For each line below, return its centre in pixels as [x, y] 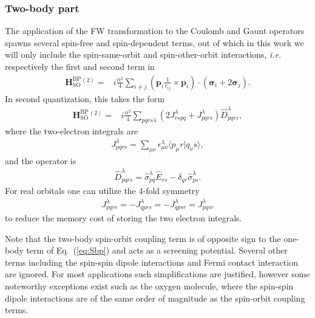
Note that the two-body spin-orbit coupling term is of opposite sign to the [143, 238]
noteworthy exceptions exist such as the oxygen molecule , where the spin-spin [149, 286]
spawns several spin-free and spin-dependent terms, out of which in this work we [154, 42]
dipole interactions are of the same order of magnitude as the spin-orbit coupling [155, 298]
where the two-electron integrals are [72, 130]
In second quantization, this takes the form [85, 98]
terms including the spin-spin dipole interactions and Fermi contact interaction [151, 262]
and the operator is [41, 160]
